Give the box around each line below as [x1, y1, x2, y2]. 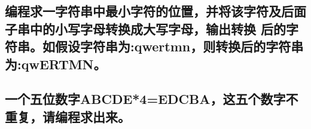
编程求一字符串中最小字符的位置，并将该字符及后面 [5, 2, 306, 20]
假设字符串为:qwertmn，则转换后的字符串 [54, 37, 304, 56]
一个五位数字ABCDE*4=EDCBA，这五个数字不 [5, 90, 298, 108]
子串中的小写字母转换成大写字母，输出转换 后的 [5, 19, 286, 38]
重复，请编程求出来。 [5, 107, 130, 125]
